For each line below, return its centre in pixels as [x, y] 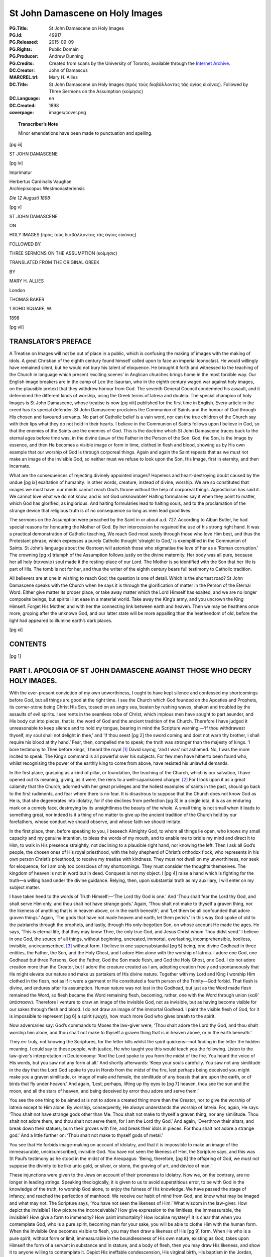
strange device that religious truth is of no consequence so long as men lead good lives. [100, 510]
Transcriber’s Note [38, 124]
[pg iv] [16, 163]
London [17, 290]
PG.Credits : [22, 63]
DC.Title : [19, 84]
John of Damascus [68, 70]
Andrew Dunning [66, 56]
